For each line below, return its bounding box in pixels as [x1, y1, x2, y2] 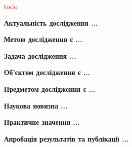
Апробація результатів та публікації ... [4, 133, 129, 144]
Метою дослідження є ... [4, 34, 83, 44]
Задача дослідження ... [4, 50, 76, 61]
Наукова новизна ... [4, 100, 68, 110]
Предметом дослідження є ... [4, 83, 96, 94]
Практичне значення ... [4, 117, 80, 127]
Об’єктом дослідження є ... [4, 67, 90, 77]
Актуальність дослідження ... [4, 17, 98, 28]
